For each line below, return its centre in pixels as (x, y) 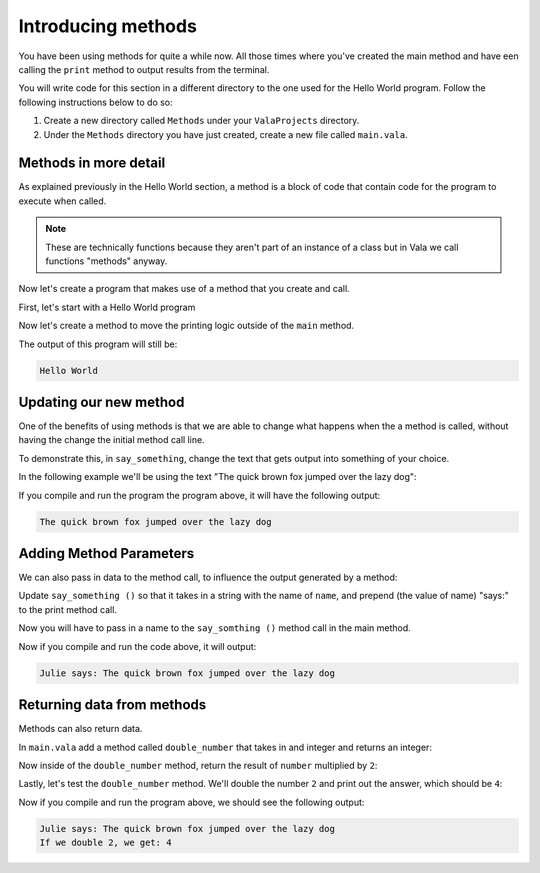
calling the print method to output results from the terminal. (144, 69)
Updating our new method (101, 401)
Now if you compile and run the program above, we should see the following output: (191, 802)
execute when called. (62, 201)
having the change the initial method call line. (111, 440)
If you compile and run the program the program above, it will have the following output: (199, 495)
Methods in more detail (92, 163)
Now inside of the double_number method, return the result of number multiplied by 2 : (198, 765)
